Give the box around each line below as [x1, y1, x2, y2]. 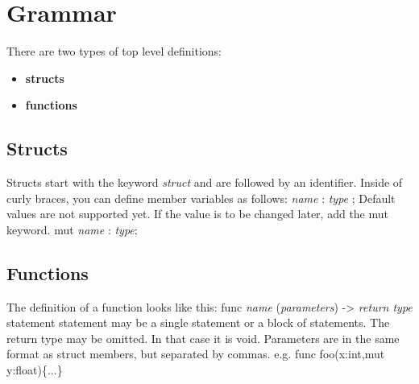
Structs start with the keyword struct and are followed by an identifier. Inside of [6, 174, 403, 191]
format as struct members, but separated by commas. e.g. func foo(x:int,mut [6, 345, 385, 362]
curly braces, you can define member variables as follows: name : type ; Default [6, 189, 396, 206]
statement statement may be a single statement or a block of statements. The [6, 314, 390, 331]
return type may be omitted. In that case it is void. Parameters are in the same [6, 329, 400, 346]
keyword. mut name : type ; [6, 221, 138, 237]
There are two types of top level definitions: [6, 43, 222, 60]
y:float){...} [6, 361, 63, 378]
